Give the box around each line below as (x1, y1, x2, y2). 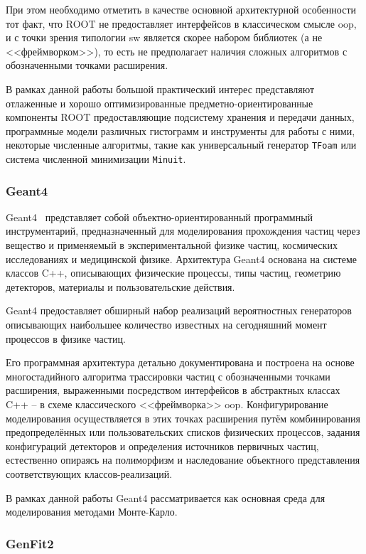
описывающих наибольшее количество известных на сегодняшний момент (6, 317, 327, 332)
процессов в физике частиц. (6, 331, 126, 346)
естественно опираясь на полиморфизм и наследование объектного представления (6, 452, 360, 467)
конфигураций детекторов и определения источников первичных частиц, (6, 438, 319, 453)
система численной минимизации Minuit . (6, 151, 186, 166)
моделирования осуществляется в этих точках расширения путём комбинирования (6, 410, 361, 425)
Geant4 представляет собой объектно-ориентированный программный (6, 209, 313, 224)
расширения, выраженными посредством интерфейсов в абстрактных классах (6, 383, 340, 398)
